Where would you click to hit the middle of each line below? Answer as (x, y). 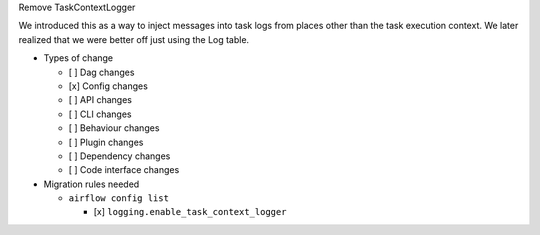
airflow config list (119, 198)
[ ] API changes (100, 100)
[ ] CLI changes (100, 114)
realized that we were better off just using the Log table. (134, 39)
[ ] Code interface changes (124, 170)
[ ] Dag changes (101, 72)
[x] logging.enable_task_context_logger (190, 212)
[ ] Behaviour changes (114, 128)
